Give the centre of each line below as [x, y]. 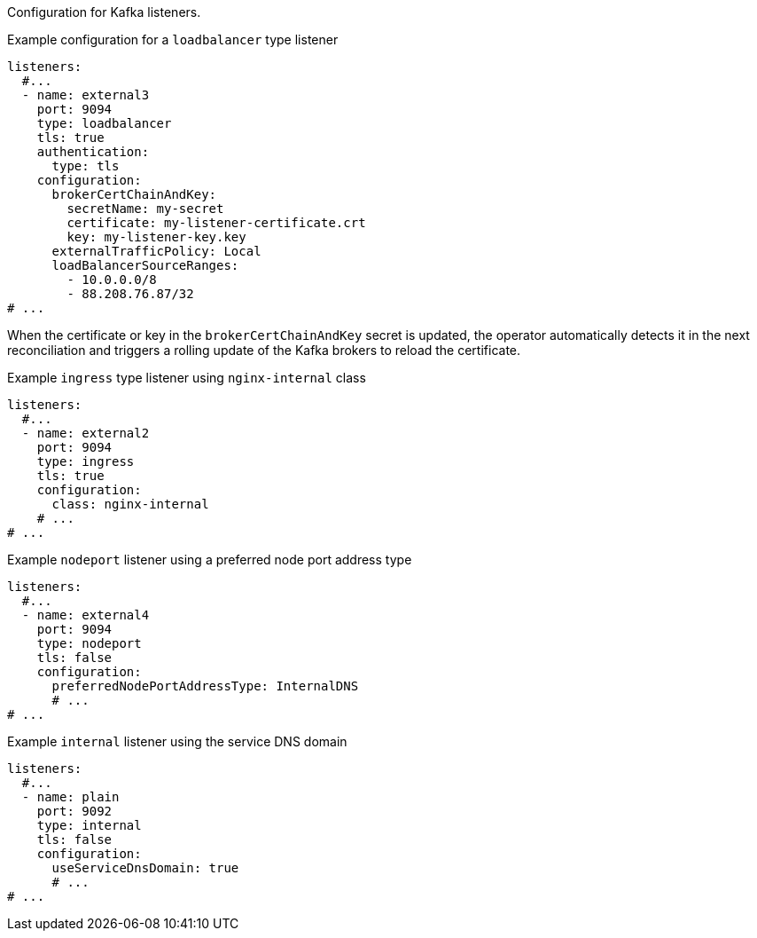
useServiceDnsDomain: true [145, 868]
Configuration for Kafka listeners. [104, 12]
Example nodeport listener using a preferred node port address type [210, 560]
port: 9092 [74, 811]
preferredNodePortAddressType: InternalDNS [205, 686]
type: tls [86, 166]
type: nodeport [89, 643]
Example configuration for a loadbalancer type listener [173, 39]
